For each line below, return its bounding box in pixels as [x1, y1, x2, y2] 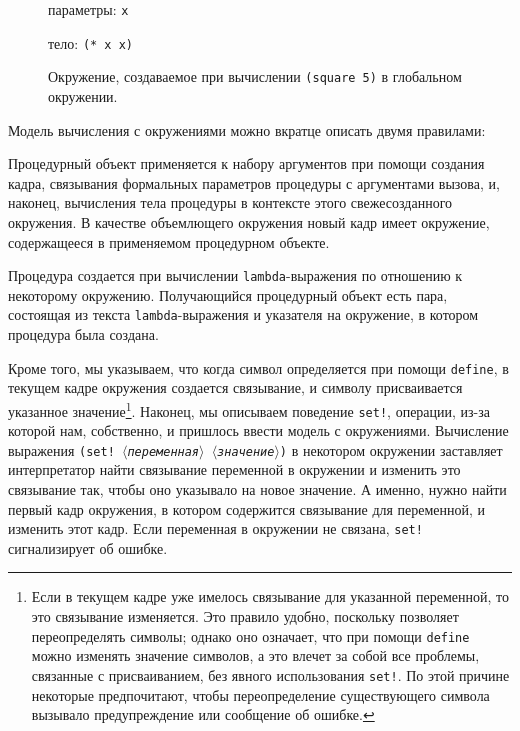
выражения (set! [8, 439, 115, 460]
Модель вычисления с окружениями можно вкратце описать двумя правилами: [8, 119, 486, 140]
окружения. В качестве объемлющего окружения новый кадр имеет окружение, [8, 211, 490, 232]
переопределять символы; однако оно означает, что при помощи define [31, 625, 470, 646]
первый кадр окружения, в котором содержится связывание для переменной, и [8, 498, 486, 519]
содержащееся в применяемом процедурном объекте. [8, 231, 330, 252]
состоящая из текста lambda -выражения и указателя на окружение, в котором [8, 304, 479, 325]
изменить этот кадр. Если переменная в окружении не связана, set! [8, 518, 423, 539]
